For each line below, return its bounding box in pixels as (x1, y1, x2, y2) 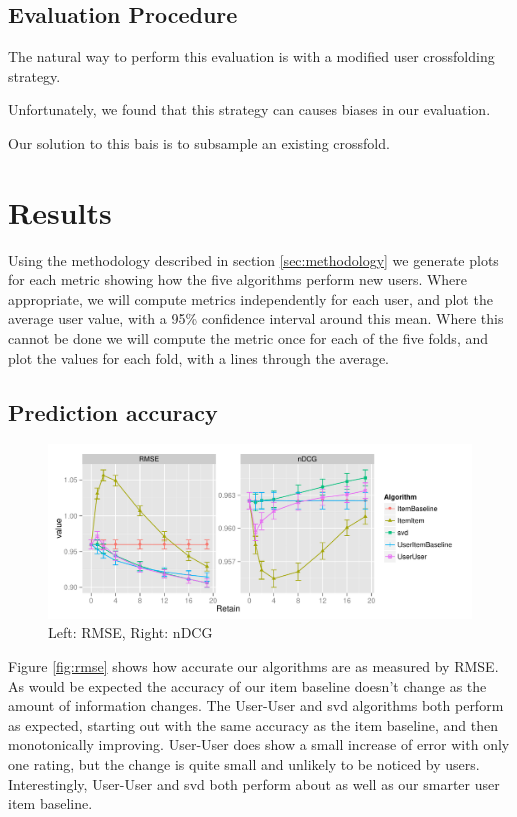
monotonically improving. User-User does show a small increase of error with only (8, 734, 510, 755)
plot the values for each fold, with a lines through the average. (8, 347, 389, 368)
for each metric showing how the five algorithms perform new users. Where (8, 269, 468, 290)
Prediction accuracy (8, 396, 218, 427)
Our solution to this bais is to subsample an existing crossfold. (8, 132, 390, 153)
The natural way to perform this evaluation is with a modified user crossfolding (8, 46, 495, 67)
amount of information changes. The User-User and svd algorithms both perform (8, 695, 504, 716)
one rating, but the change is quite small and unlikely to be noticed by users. (8, 753, 480, 774)
